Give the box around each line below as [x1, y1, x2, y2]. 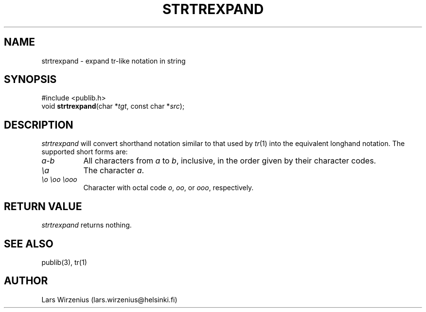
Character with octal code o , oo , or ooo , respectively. [83, 183, 254, 192]
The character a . [83, 165, 144, 176]
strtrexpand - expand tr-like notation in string [41, 56, 186, 65]
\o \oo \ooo [41, 175, 77, 184]
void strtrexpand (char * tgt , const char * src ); [41, 102, 185, 111]
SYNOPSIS [4, 73, 57, 86]
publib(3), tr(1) [41, 258, 87, 266]
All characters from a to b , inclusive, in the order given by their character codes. [83, 156, 376, 166]
